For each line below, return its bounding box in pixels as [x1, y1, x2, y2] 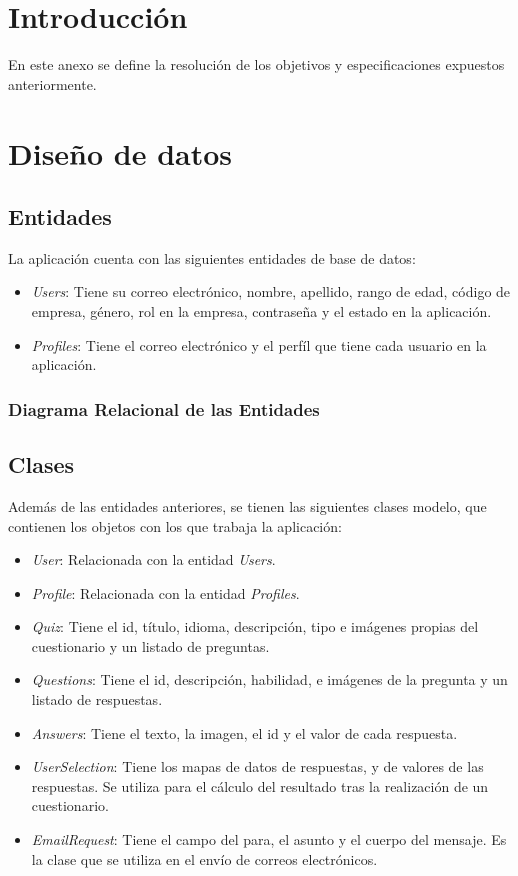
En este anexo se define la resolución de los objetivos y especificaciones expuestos [8, 54, 505, 75]
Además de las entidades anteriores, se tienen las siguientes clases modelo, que [8, 495, 487, 516]
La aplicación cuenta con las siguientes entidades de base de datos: [8, 247, 416, 268]
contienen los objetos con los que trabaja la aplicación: [8, 515, 342, 536]
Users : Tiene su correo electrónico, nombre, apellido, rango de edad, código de [31, 281, 511, 302]
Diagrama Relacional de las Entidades [8, 396, 320, 421]
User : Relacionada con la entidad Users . [31, 549, 276, 570]
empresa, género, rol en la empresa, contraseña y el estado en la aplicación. [31, 301, 492, 322]
